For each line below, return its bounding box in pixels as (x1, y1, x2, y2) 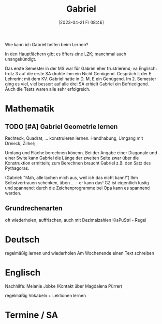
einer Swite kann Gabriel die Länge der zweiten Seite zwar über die (5, 155, 139, 161)
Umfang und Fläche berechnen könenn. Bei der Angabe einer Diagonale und (5, 149, 157, 156)
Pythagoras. (5, 165, 29, 171)
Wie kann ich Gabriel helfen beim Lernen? (5, 41, 88, 47)
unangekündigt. (5, 56, 36, 62)
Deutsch (5, 234, 40, 245)
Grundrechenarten (5, 204, 63, 212)
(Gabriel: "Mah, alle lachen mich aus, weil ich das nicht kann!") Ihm (5, 175, 138, 180)
